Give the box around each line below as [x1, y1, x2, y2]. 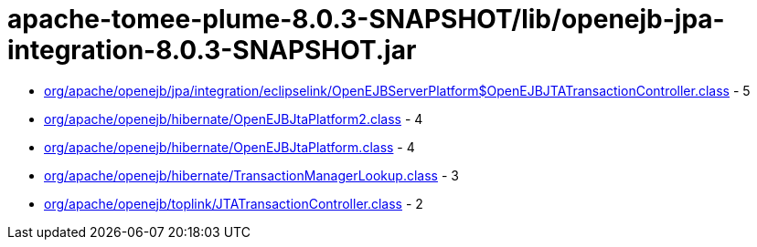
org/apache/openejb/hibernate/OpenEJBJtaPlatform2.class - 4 [44, 110, 423, 127]
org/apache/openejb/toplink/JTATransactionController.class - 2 [44, 195, 423, 211]
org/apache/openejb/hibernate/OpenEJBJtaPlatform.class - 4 [44, 139, 415, 155]
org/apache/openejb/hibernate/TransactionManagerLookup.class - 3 [44, 167, 459, 183]
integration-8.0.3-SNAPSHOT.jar [7, 35, 417, 66]
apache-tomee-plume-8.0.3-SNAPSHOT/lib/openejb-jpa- [7, 4, 725, 35]
